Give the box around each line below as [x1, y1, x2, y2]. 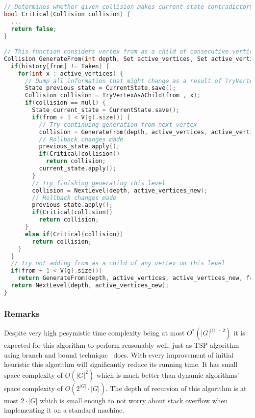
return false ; [11, 25, 57, 32]
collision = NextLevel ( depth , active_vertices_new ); [32, 187, 208, 194]
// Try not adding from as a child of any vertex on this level [11, 260, 226, 267]
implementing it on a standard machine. [4, 405, 125, 415]
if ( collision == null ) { [25, 99, 106, 107]
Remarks [4, 307, 40, 319]
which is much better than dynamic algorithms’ [96, 369, 239, 380]
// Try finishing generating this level [32, 179, 166, 187]
